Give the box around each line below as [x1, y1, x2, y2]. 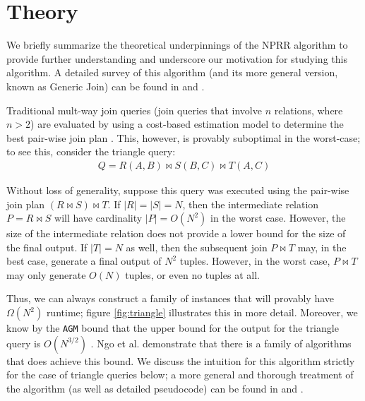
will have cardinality [54, 210, 143, 225]
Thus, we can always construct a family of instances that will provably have [6, 291, 334, 306]
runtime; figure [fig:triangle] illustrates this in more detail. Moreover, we [46, 305, 358, 320]
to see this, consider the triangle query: [6, 144, 176, 159]
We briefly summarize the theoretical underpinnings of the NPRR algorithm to [6, 37, 348, 52]
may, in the [297, 239, 347, 254]
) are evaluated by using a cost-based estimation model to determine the [30, 116, 344, 131]
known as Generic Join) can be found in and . [6, 78, 205, 93]
